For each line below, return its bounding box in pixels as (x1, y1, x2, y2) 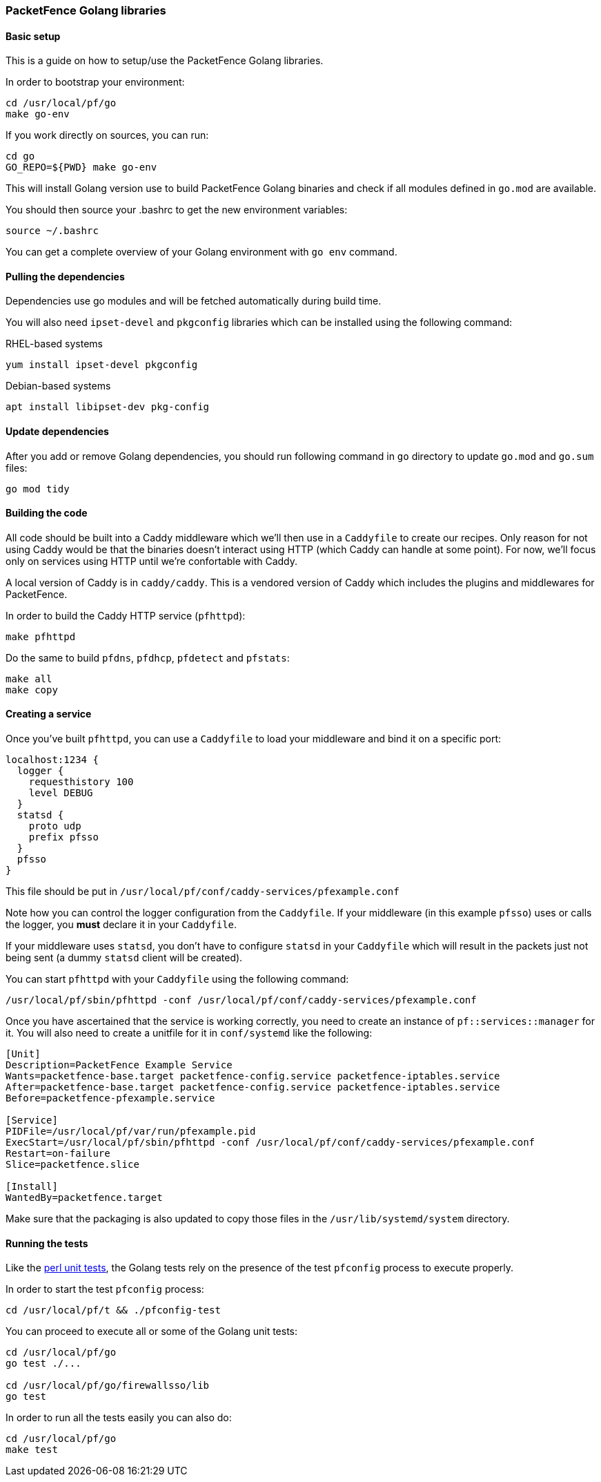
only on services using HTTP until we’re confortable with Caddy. (6, 555, 298, 567)
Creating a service (6, 708, 92, 720)
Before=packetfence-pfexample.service (6, 1093, 215, 1104)
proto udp (28, 820, 81, 832)
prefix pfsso (28, 831, 99, 843)
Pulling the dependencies (6, 270, 125, 282)
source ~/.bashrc (6, 225, 99, 237)
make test (6, 1444, 58, 1456)
